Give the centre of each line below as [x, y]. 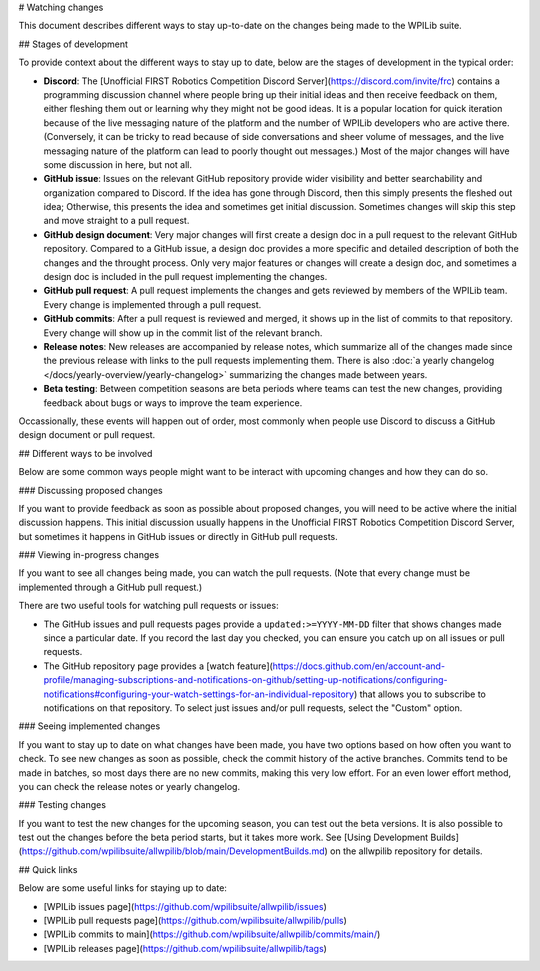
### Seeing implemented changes [89, 726]
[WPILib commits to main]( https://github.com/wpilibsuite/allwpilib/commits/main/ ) [212, 934]
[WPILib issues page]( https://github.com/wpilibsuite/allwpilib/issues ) [185, 906]
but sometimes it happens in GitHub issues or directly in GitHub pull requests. [178, 536]
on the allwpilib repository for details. [407, 851]
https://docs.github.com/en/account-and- [358, 666]
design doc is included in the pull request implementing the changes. [185, 277]
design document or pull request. [87, 435]
